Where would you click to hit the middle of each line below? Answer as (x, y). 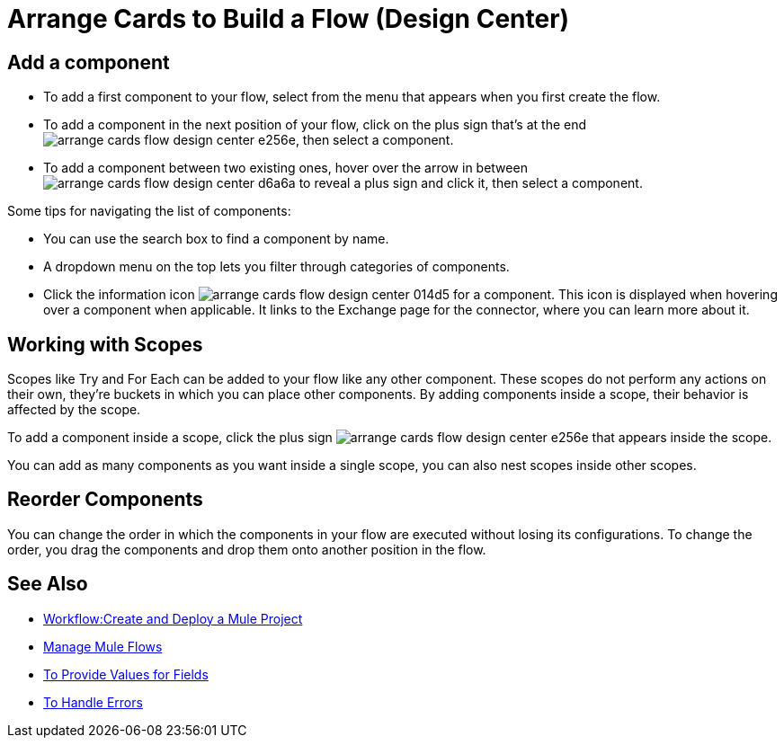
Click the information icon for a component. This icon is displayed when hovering (410, 295)
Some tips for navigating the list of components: (149, 211)
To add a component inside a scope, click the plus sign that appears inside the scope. (390, 438)
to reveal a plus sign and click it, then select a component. (471, 183)
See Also (48, 584)
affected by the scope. (74, 410)
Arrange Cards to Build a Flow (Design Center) (289, 19)
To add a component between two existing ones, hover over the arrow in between (285, 168)
